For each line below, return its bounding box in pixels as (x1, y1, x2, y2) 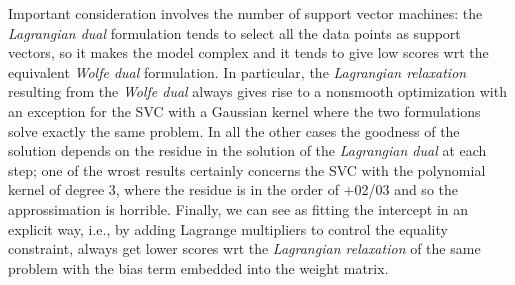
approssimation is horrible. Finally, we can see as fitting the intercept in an (8, 198, 469, 219)
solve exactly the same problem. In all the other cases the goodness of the (8, 120, 460, 141)
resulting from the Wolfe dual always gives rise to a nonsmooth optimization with (8, 81, 507, 102)
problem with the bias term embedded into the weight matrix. (8, 257, 389, 278)
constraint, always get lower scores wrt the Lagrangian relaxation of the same (8, 238, 481, 259)
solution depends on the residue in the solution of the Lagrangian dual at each (8, 140, 487, 161)
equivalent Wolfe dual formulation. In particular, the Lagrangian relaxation (8, 61, 467, 82)
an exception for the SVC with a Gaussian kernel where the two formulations (8, 100, 481, 121)
